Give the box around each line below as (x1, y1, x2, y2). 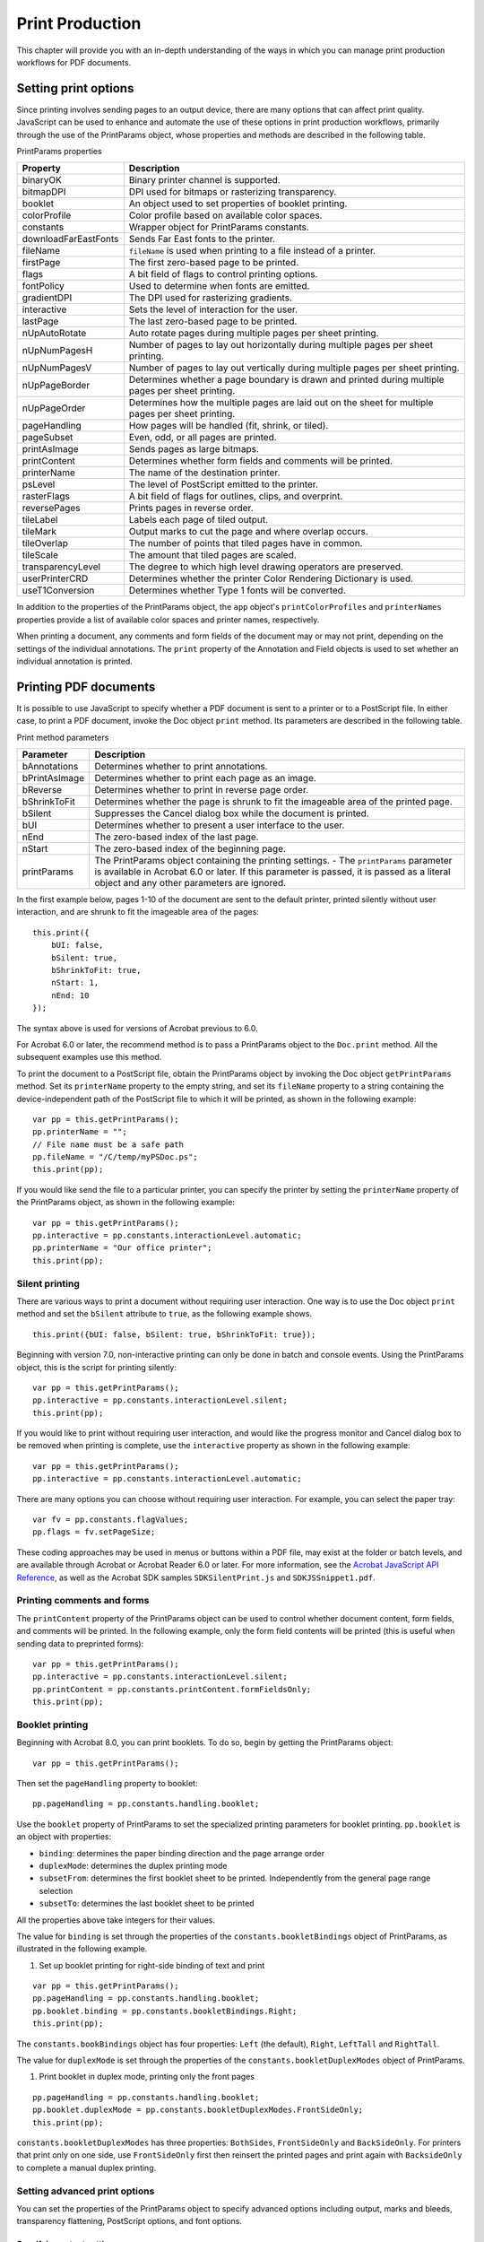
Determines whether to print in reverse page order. (94, 784, 309, 796)
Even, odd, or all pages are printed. (128, 431, 277, 444)
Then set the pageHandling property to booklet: (16, 1778, 198, 1788)
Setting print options (16, 81, 134, 96)
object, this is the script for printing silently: (16, 1361, 177, 1372)
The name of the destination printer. (128, 466, 281, 479)
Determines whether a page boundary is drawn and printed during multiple (128, 373, 445, 386)
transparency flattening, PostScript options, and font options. (16, 2216, 242, 2227)
